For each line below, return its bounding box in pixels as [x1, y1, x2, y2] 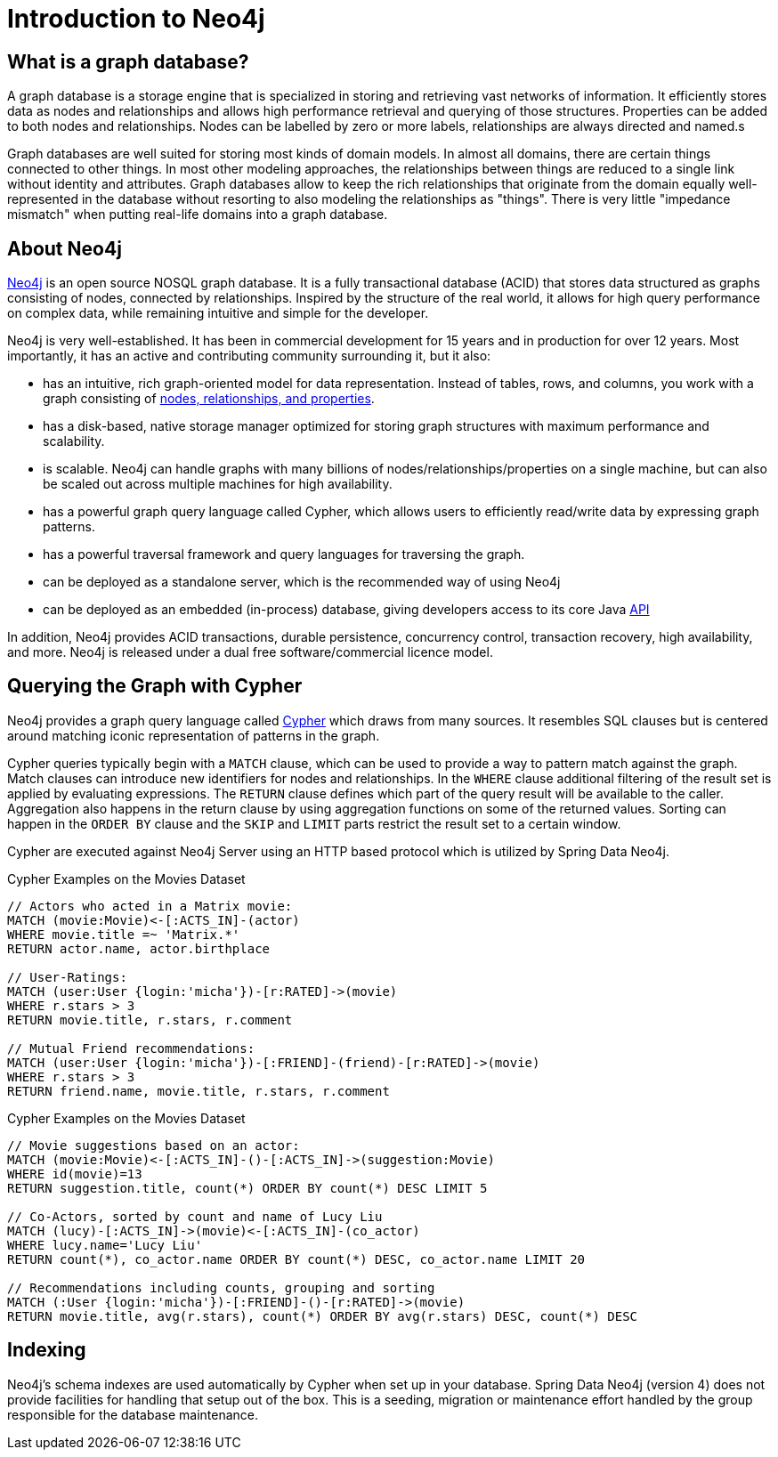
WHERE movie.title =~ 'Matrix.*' [7, 927, 240, 942]
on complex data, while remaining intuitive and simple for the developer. [7, 305, 429, 321]
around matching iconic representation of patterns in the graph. [7, 727, 380, 743]
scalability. [43, 433, 105, 449]
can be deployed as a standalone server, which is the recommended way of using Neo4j [43, 574, 561, 590]
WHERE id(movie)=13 [7, 1166, 142, 1181]
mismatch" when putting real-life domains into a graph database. [7, 206, 388, 223]
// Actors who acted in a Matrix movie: [7, 898, 293, 913]
